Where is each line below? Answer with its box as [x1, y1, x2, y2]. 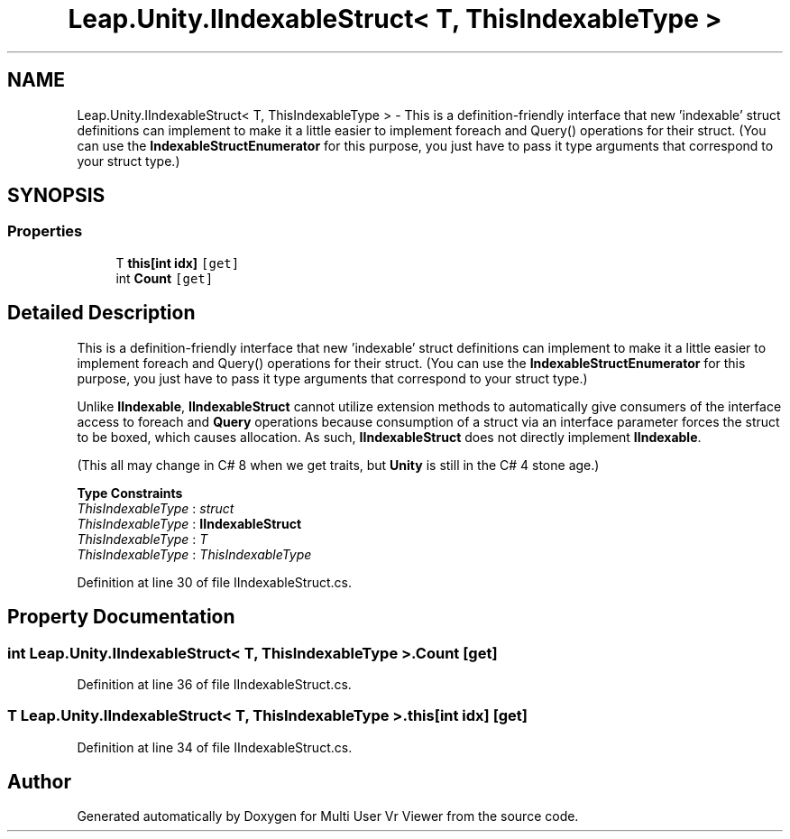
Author [7, 770, 71, 794]
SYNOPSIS [7, 184, 106, 207]
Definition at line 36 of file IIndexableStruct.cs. [77, 676, 352, 692]
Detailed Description [7, 301, 196, 325]
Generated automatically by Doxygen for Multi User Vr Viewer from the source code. [77, 808, 579, 825]
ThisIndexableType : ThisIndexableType [77, 546, 312, 562]
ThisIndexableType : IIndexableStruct [77, 515, 302, 531]
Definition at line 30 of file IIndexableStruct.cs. [77, 574, 352, 590]
